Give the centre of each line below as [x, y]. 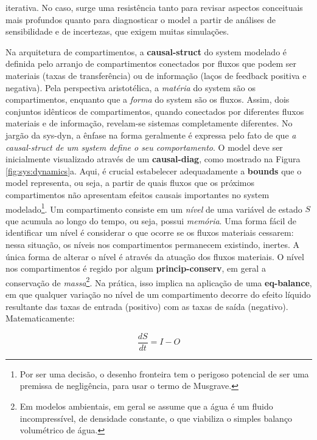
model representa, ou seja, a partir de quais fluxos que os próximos [130, 183]
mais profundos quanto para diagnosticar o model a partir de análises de [141, 19]
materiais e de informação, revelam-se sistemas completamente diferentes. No [149, 123]
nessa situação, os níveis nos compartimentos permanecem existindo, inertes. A [152, 244]
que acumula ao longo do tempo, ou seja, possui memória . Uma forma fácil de [151, 220]
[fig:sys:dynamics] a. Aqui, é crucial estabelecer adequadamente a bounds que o [154, 170]
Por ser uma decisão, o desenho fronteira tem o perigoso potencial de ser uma [164, 373]
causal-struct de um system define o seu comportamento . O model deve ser [144, 147]
